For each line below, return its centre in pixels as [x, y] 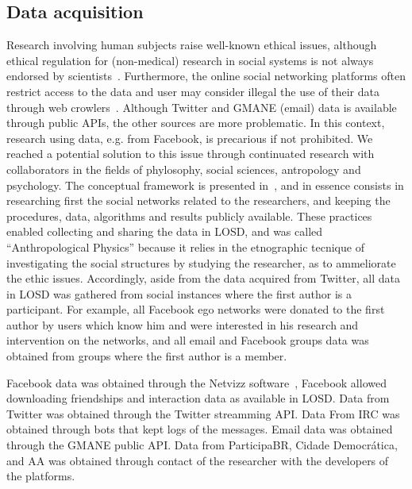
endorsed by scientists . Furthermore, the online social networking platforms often [206, 76]
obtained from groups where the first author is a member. [147, 356]
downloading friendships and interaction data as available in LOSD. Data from [198, 398]
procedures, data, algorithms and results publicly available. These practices [189, 216]
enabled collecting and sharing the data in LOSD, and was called [165, 231]
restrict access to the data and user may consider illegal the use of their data [193, 91]
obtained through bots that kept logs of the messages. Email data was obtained [200, 429]
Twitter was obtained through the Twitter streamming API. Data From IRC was [203, 413]
